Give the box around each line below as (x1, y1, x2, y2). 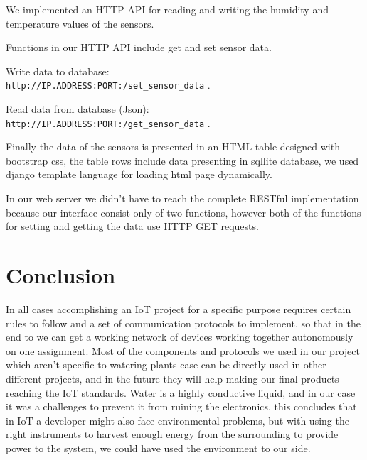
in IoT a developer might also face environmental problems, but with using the (6, 412, 349, 427)
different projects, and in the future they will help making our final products (6, 371, 339, 385)
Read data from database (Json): (6, 102, 149, 116)
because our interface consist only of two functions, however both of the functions (6, 204, 361, 219)
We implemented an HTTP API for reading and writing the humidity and (6, 2, 329, 16)
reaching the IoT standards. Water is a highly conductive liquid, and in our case (6, 385, 356, 400)
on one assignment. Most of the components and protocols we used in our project (6, 343, 360, 358)
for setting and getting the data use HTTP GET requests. (6, 219, 259, 234)
